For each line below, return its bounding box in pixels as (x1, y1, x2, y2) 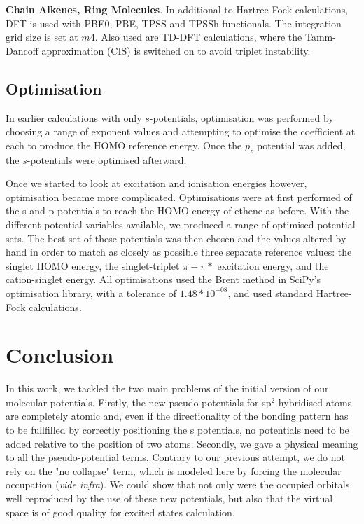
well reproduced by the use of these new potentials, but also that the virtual (6, 490, 333, 505)
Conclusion (6, 340, 114, 369)
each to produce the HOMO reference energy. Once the (6, 137, 242, 152)
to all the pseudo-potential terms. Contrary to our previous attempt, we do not (6, 450, 345, 464)
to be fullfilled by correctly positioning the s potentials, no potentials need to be (6, 422, 349, 436)
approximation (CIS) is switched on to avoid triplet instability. (41, 43, 311, 57)
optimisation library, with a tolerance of (6, 285, 177, 300)
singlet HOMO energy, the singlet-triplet (6, 258, 180, 273)
